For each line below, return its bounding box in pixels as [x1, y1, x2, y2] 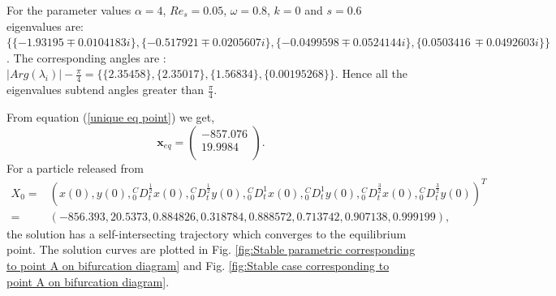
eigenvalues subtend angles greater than [6, 81, 204, 98]
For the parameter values [6, 2, 131, 18]
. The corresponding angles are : [6, 49, 166, 66]
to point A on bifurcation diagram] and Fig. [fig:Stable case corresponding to [6, 256, 390, 273]
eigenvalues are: [6, 17, 84, 34]
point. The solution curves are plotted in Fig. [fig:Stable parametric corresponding [6, 241, 416, 258]
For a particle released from [6, 159, 144, 176]
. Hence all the [334, 65, 407, 82]
